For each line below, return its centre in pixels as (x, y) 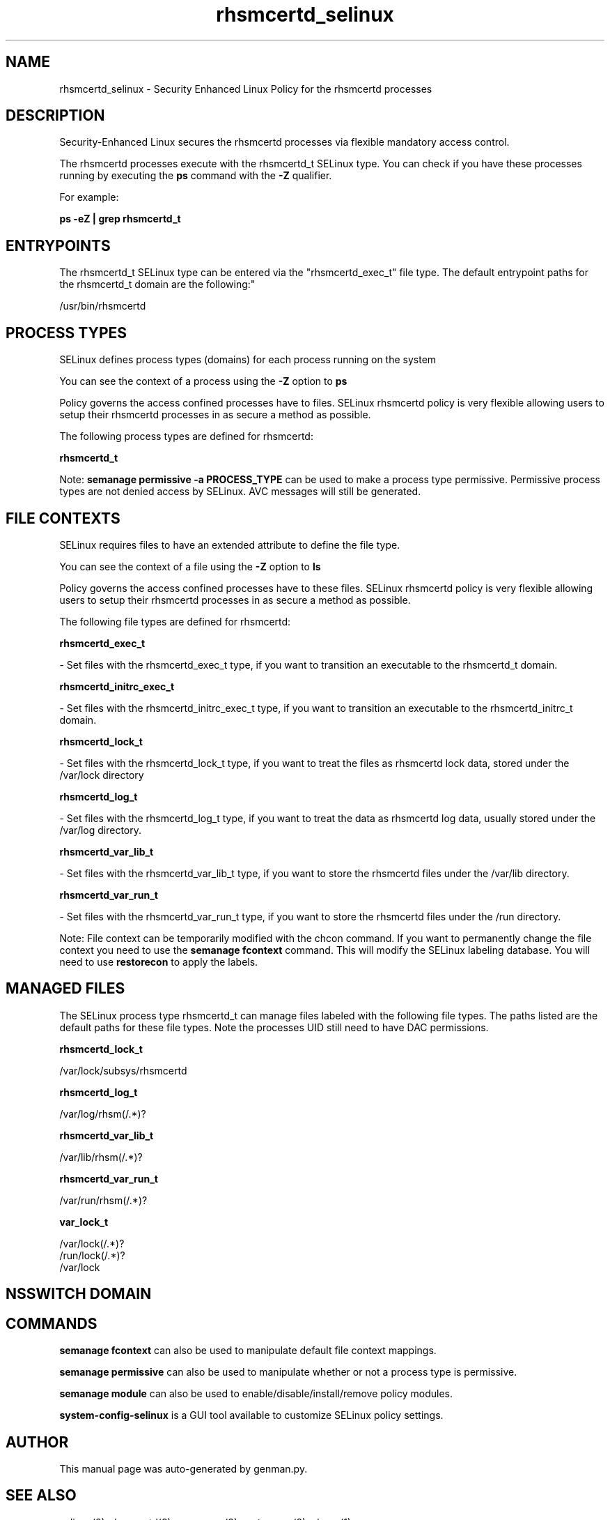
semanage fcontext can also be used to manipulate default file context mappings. (248, 1351)
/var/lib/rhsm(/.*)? (101, 1157)
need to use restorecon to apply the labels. (159, 962)
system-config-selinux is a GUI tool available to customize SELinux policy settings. (251, 1415)
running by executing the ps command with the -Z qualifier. (196, 176)
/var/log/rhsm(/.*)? (103, 1114)
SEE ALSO (41, 1496)
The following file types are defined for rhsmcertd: (175, 621)
